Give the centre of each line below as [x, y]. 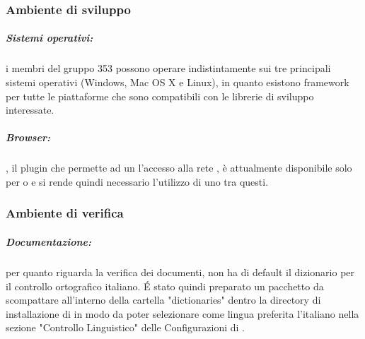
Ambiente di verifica [65, 213]
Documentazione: [48, 241]
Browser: [28, 137]
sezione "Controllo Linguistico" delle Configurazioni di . [125, 327]
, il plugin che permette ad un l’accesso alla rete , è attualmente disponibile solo [179, 168]
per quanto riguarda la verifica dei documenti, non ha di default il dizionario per [180, 272]
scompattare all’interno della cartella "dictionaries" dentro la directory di [163, 300]
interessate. [30, 110]
